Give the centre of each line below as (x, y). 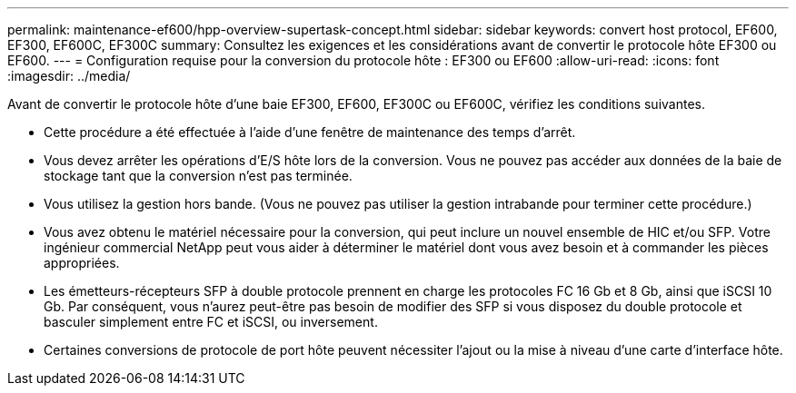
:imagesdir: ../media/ (69, 76)
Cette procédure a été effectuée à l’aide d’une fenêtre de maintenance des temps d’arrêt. (310, 132)
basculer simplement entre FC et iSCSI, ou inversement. (211, 322)
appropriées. (82, 263)
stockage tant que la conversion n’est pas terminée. (198, 176)
